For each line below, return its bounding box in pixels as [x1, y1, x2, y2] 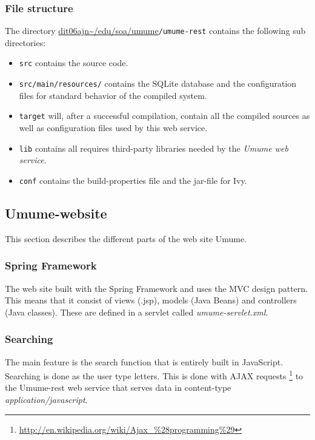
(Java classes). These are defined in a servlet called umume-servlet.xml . [5, 305, 268, 318]
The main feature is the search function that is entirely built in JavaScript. [5, 355, 283, 368]
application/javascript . [5, 393, 88, 405]
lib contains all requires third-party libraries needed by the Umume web [19, 141, 288, 154]
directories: [5, 36, 46, 49]
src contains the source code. [19, 56, 128, 69]
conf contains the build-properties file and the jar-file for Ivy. [19, 174, 247, 186]
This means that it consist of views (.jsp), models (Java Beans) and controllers [5, 294, 297, 306]
